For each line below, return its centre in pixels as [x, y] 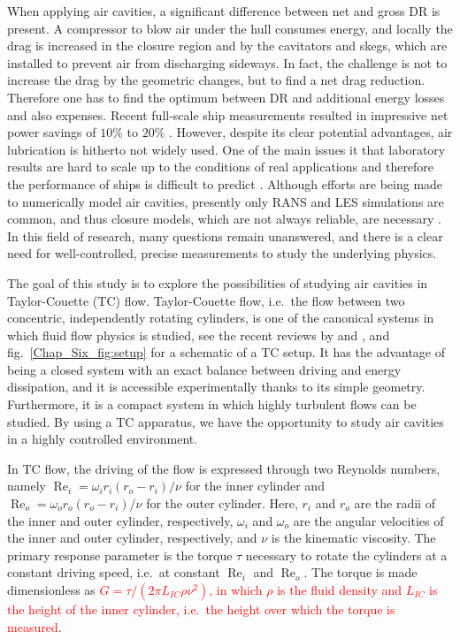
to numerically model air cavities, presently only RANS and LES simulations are [226, 201]
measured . [34, 626]
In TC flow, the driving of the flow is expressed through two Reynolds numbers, [224, 468]
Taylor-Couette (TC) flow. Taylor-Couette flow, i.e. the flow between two [206, 300]
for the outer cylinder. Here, [222, 503]
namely [27, 486]
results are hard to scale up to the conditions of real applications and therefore [221, 167]
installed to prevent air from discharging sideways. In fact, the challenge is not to [227, 62]
